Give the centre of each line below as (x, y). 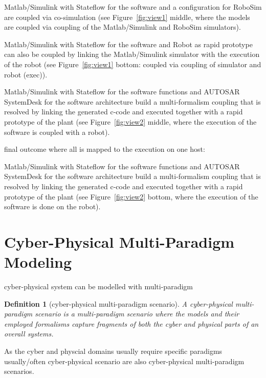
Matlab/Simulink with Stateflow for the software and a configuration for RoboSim (133, 7)
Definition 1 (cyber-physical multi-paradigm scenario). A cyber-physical (118, 303)
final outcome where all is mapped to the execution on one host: (105, 149)
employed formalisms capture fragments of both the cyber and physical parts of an (131, 323)
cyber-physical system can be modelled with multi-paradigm (98, 286)
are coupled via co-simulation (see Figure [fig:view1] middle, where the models (127, 17)
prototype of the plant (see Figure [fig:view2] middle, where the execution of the (130, 121)
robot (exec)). (26, 74)
